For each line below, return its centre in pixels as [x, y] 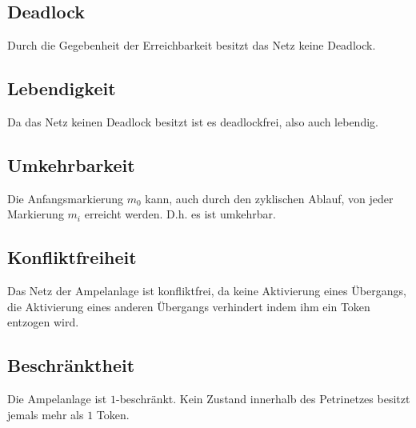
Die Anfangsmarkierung [66, 198]
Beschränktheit [71, 365]
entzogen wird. [43, 322]
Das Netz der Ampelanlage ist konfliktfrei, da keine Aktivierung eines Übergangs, [207, 291]
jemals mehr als [46, 414]
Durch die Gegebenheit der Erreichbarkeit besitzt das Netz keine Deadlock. [192, 45]
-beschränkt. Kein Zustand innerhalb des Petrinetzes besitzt [263, 399]
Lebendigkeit [62, 88]
